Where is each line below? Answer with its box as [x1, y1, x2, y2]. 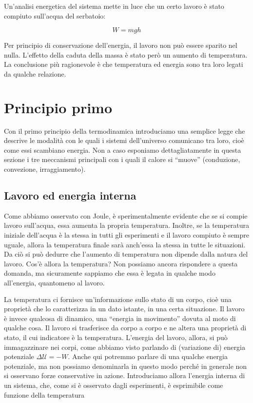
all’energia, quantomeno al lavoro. [4, 278, 105, 288]
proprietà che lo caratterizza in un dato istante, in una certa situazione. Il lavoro [4, 303, 245, 314]
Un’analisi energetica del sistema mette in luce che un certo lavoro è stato [4, 1, 224, 11]
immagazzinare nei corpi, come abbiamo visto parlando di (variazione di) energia [4, 342, 245, 352]
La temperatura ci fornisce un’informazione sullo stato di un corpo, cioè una [4, 294, 232, 304]
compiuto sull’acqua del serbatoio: [4, 10, 106, 20]
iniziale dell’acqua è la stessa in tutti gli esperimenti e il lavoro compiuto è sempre [4, 230, 249, 240]
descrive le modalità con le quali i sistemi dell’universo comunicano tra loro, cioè [4, 135, 244, 145]
